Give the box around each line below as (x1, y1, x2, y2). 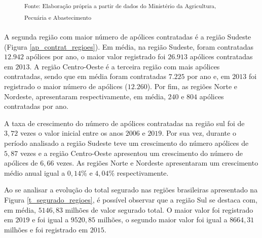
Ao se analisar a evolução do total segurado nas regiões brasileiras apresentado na (4, 184, 258, 195)
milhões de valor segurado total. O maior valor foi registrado (65, 204, 253, 215)
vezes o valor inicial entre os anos (20, 128, 124, 138)
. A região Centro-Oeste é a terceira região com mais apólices (29, 61, 220, 71)
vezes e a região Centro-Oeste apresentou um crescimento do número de (20, 147, 243, 158)
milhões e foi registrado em (4, 224, 88, 234)
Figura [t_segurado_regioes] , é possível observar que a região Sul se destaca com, (4, 194, 257, 205)
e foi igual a (32, 214, 69, 225)
